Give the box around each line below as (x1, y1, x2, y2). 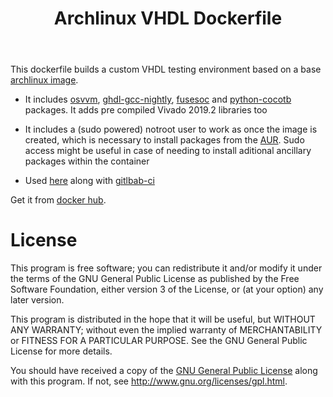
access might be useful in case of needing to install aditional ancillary (24, 145, 312, 157)
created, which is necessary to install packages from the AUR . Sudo (24, 134, 305, 146)
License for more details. (10, 345, 113, 357)
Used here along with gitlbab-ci (24, 175, 155, 187)
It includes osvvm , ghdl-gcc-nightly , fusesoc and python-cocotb (24, 93, 292, 106)
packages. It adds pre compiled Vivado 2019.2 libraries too (24, 104, 268, 116)
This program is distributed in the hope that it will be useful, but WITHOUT (10, 313, 316, 326)
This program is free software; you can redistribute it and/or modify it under (10, 262, 323, 274)
